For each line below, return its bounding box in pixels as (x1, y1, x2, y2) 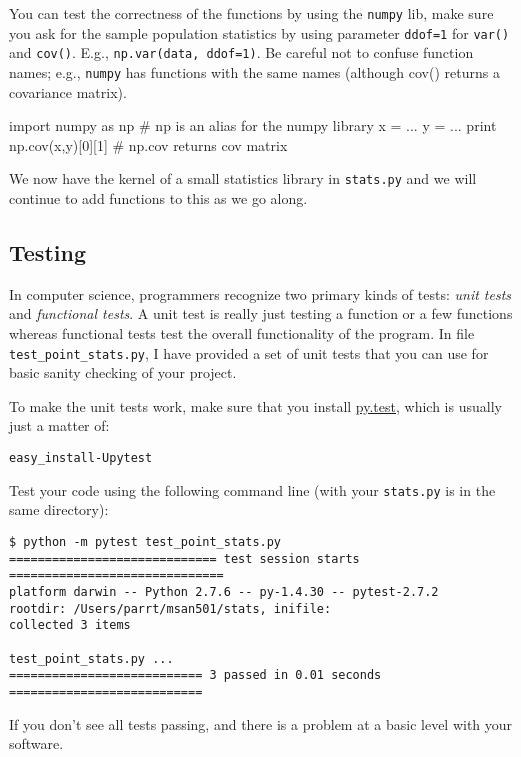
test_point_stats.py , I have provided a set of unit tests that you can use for (9, 342, 489, 363)
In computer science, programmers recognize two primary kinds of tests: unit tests (9, 283, 512, 304)
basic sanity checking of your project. (9, 362, 237, 383)
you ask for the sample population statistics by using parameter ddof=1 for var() (9, 22, 510, 43)
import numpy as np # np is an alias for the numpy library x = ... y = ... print (9, 115, 497, 136)
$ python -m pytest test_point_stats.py (9, 534, 282, 549)
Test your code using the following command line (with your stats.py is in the (9, 479, 496, 500)
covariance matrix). (9, 81, 127, 102)
